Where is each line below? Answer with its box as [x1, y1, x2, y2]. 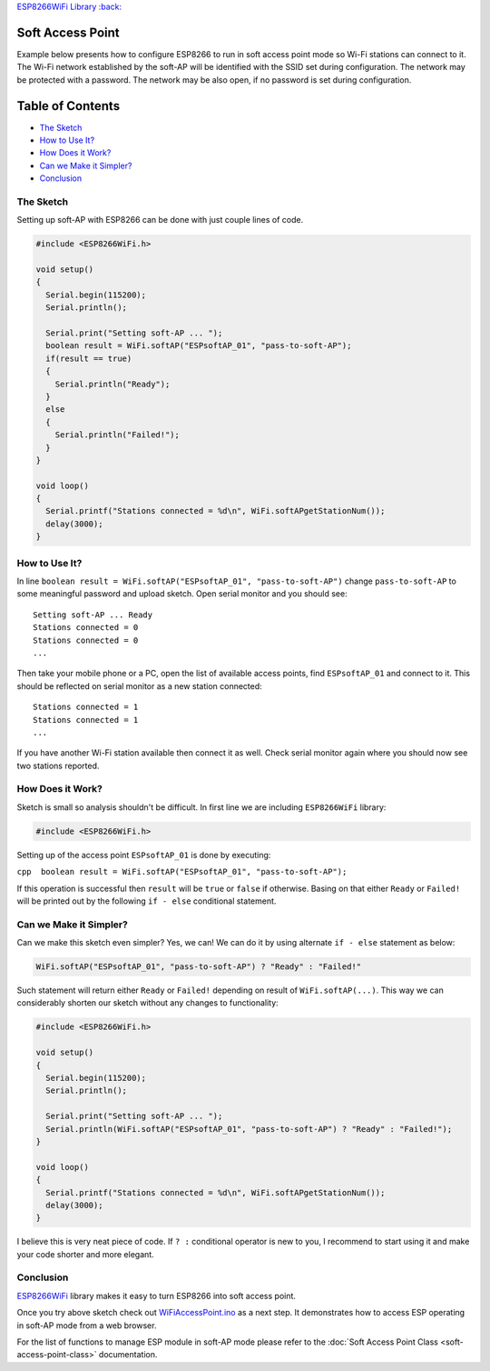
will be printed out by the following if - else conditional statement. [16, 896, 277, 906]
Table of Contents [16, 98, 121, 114]
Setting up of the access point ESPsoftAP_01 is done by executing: [16, 849, 271, 860]
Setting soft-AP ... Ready [33, 609, 153, 620]
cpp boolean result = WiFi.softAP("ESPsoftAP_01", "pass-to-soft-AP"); [16, 866, 348, 877]
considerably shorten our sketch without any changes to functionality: [16, 997, 279, 1008]
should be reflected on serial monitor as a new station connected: [16, 680, 262, 691]
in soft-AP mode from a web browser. [16, 1319, 157, 1331]
